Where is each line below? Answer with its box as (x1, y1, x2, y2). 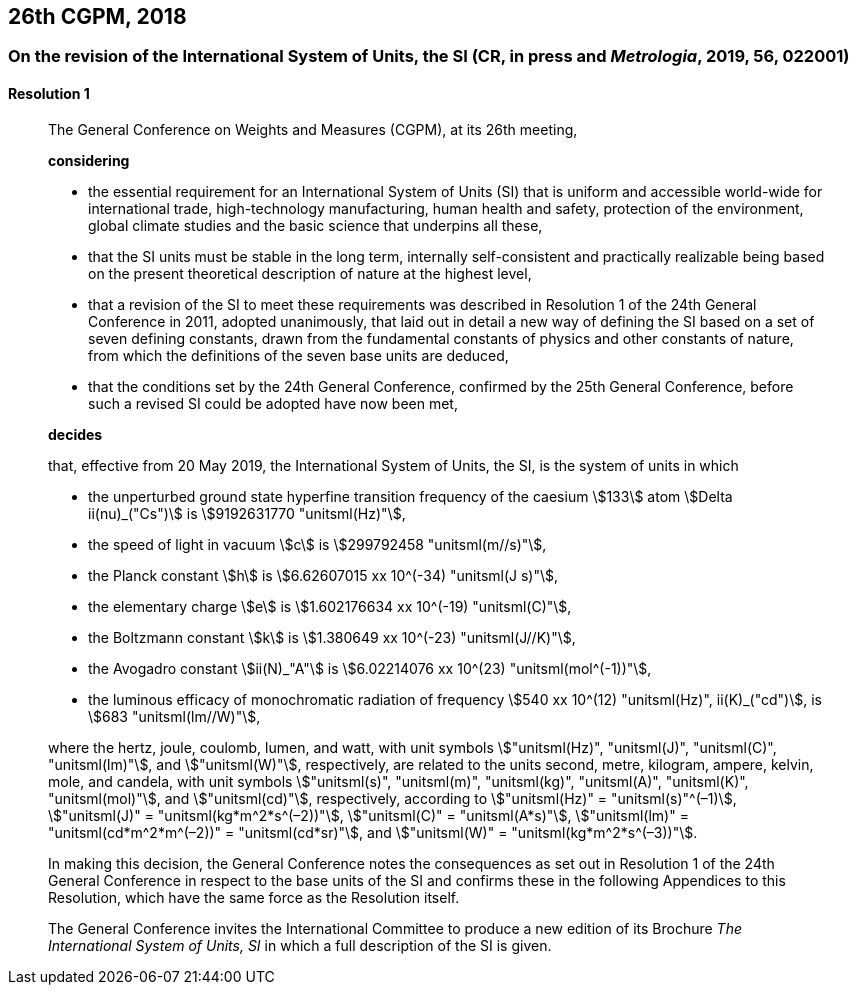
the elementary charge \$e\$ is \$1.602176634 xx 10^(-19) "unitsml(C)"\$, (88, 597, 572, 615)
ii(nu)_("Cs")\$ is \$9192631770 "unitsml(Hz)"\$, (88, 504, 406, 522)
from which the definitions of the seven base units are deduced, (88, 346, 509, 364)
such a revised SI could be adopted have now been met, (88, 394, 458, 412)
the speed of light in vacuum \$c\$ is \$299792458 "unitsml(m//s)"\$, (88, 535, 547, 553)
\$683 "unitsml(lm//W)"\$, (88, 707, 261, 725)
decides (48, 425, 103, 443)
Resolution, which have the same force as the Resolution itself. (48, 888, 460, 906)
